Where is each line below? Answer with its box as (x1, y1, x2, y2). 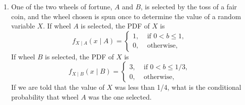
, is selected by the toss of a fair (140, 1, 237, 11)
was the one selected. (88, 91, 152, 102)
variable (11, 21, 35, 31)
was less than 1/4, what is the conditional (115, 82, 242, 92)
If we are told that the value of (11, 82, 105, 92)
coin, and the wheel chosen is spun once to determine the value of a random (11, 11, 241, 21)
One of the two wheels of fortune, (11, 1, 113, 11)
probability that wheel (11, 91, 79, 102)
